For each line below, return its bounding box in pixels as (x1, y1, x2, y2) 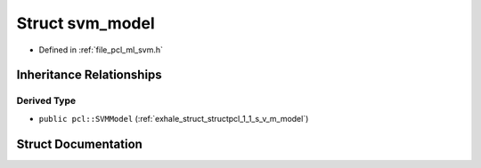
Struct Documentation (16, 136, 143, 151)
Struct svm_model (16, 13, 155, 33)
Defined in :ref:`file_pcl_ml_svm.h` (38, 44, 164, 55)
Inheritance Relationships (16, 68, 162, 83)
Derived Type (16, 94, 76, 107)
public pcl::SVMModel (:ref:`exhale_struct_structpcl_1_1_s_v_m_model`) (38, 113, 309, 124)
